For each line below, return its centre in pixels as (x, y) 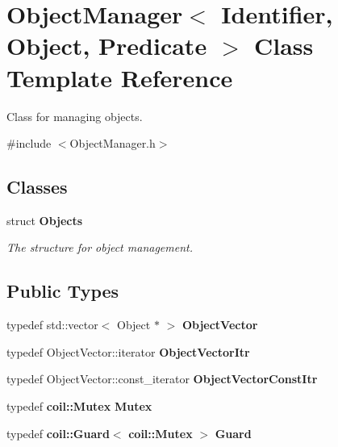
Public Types (63, 291)
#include (29, 143)
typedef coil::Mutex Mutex (79, 406)
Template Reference (120, 77)
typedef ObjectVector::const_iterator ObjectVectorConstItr (162, 379)
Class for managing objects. (75, 116)
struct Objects (45, 220)
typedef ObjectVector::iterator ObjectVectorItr (128, 351)
